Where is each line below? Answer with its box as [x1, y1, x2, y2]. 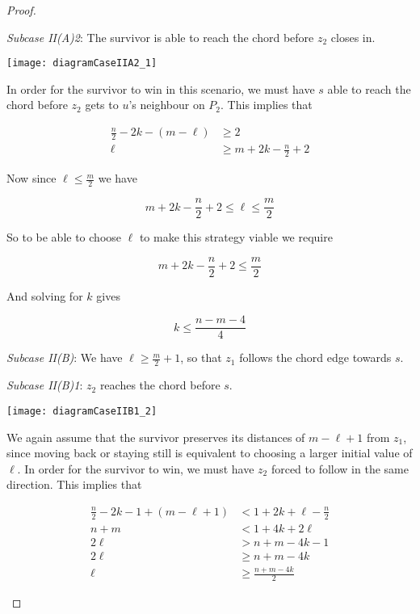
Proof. [6, 2, 36, 18]
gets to [85, 96, 119, 113]
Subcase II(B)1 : [6, 376, 83, 393]
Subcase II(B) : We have [6, 349, 123, 366]
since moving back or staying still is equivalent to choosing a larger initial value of [6, 444, 413, 461]
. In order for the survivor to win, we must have [17, 460, 254, 477]
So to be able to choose [6, 229, 122, 246]
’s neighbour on [128, 96, 205, 113]
